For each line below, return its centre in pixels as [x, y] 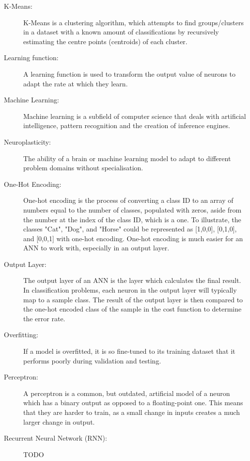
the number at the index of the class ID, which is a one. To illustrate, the [132, 219]
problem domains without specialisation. [83, 168]
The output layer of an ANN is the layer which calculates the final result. [132, 280]
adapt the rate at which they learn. [76, 83]
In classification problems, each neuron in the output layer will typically [130, 290]
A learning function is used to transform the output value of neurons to [130, 74]
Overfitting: [21, 335]
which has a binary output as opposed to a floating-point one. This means [133, 403]
